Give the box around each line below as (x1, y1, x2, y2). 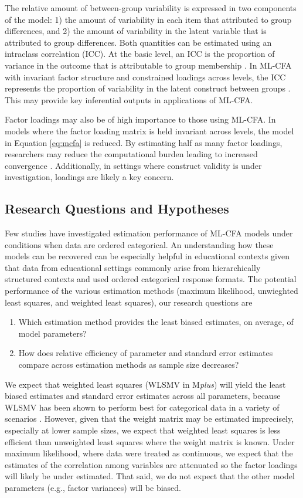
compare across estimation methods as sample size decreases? (18, 358, 239, 371)
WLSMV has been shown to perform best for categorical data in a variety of (5, 401, 280, 413)
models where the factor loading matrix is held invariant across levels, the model (5, 124, 294, 137)
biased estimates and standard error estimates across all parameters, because (5, 389, 281, 402)
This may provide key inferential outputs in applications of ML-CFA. (5, 93, 253, 106)
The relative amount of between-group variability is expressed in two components (5, 2, 297, 13)
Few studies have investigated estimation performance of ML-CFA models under (5, 227, 293, 239)
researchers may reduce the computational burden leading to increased (5, 148, 258, 160)
